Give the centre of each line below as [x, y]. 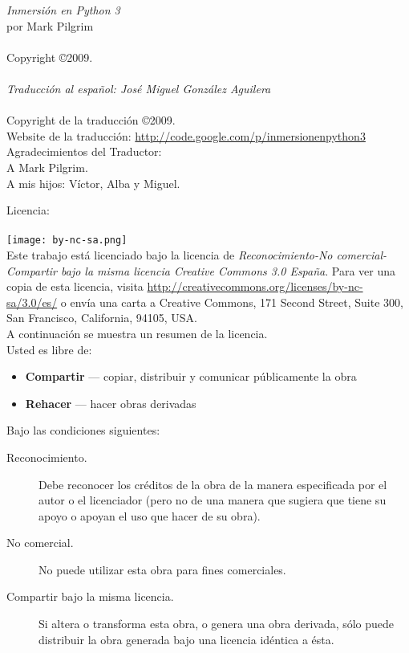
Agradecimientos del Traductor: [84, 151]
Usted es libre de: [49, 349]
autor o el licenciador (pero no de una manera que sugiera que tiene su [213, 500]
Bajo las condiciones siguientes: [83, 430]
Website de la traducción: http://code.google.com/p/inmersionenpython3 [186, 135]
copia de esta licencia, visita [75, 286]
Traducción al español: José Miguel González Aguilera [139, 88]
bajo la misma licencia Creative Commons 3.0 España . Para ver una [228, 270]
